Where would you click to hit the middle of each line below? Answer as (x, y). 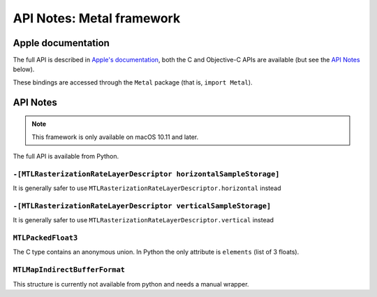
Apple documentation (61, 43)
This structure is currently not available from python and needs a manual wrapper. (131, 284)
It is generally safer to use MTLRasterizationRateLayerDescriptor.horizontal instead (147, 188)
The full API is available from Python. (66, 157)
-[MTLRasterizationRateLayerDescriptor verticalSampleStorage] (142, 206)
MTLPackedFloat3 (45, 238)
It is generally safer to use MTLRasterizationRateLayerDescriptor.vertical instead (143, 220)
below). (24, 69)
